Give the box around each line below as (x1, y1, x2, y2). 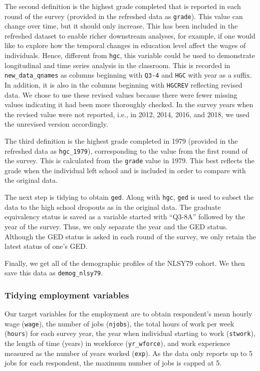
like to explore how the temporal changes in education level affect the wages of (5, 40, 246, 51)
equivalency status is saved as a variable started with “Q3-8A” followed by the (5, 211, 245, 222)
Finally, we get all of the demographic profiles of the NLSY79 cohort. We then (5, 257, 245, 268)
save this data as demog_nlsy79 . (5, 267, 103, 278)
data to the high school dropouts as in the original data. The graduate (5, 201, 221, 212)
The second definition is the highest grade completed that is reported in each (5, 1, 241, 11)
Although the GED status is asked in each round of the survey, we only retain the (5, 231, 256, 241)
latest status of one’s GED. (5, 241, 88, 251)
